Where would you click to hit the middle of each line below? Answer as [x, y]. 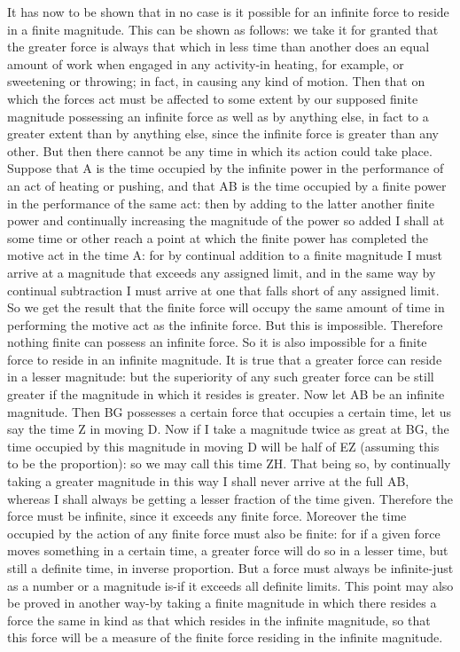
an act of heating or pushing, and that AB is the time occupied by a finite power [227, 185]
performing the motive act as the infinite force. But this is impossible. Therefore [225, 324]
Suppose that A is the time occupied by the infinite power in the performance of [226, 168]
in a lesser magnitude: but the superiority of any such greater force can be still [221, 377]
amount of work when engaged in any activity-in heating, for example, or [206, 63]
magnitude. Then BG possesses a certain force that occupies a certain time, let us [229, 411]
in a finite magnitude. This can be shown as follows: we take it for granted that [223, 29]
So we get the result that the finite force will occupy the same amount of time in [226, 307]
